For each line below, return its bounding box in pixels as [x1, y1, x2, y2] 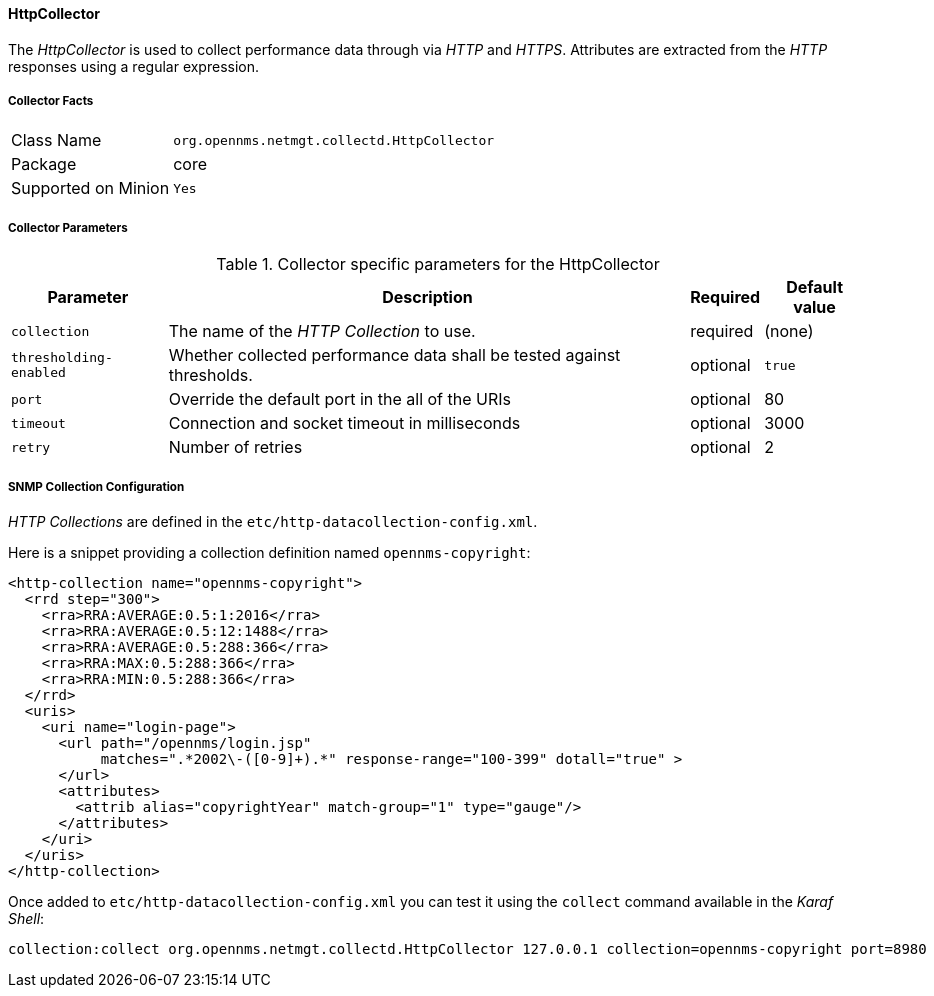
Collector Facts [8, 94, 94, 108]
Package [11, 154, 77, 175]
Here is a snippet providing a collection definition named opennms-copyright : [8, 543, 531, 561]
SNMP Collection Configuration [8, 479, 185, 494]
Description [382, 287, 473, 308]
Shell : [8, 909, 45, 927]
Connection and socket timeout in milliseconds [168, 413, 521, 434]
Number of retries [168, 437, 303, 458]
